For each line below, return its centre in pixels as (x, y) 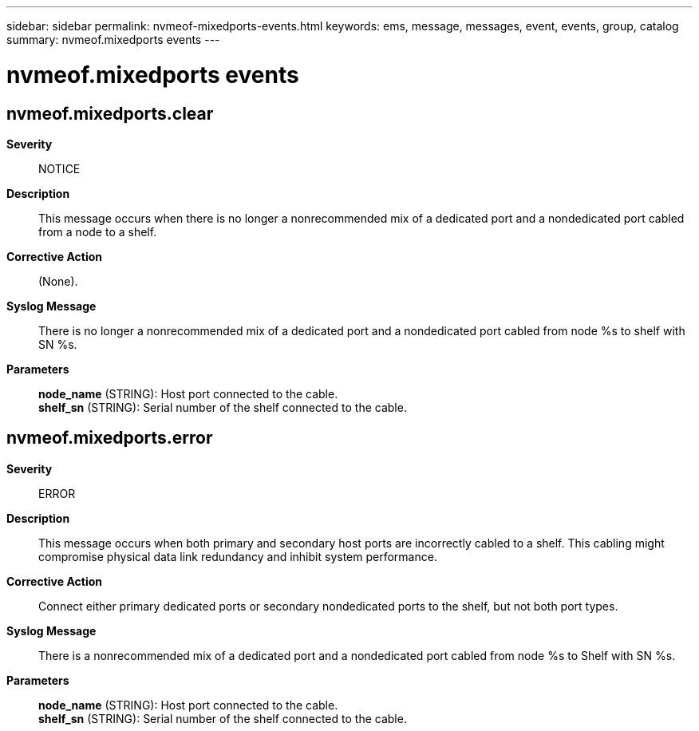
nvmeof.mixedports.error (110, 438)
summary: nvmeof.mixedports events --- (113, 40)
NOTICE (59, 168)
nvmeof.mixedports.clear (110, 113)
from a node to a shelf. (98, 231)
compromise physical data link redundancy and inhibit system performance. (238, 556)
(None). (58, 281)
